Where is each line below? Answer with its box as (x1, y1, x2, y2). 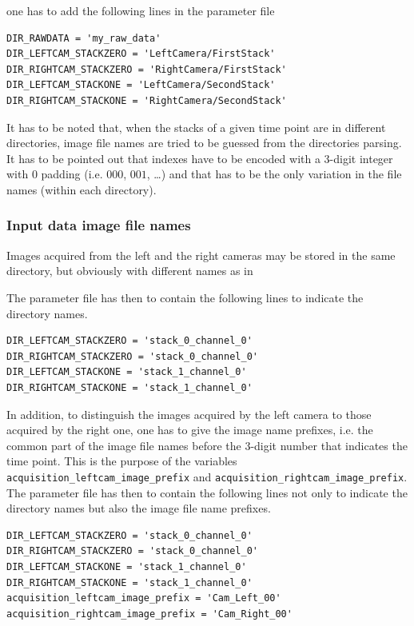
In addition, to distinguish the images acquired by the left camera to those (6, 405, 372, 422)
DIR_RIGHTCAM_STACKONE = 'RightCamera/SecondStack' (6, 94, 287, 106)
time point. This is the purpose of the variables (6, 453, 237, 469)
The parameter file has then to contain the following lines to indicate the (6, 289, 364, 305)
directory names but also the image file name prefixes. (6, 500, 271, 516)
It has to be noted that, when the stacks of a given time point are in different (6, 118, 386, 135)
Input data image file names (6, 215, 191, 235)
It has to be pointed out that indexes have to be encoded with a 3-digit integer (6, 150, 393, 166)
